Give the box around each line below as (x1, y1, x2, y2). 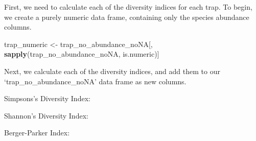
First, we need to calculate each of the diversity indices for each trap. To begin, (4, 2, 252, 12)
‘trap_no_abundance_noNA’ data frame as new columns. (4, 76, 187, 86)
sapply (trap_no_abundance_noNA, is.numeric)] (4, 49, 159, 59)
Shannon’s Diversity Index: (4, 110, 88, 121)
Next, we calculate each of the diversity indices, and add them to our (4, 65, 220, 76)
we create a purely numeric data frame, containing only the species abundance (4, 11, 249, 22)
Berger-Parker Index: (4, 127, 70, 138)
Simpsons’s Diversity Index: (4, 93, 90, 104)
